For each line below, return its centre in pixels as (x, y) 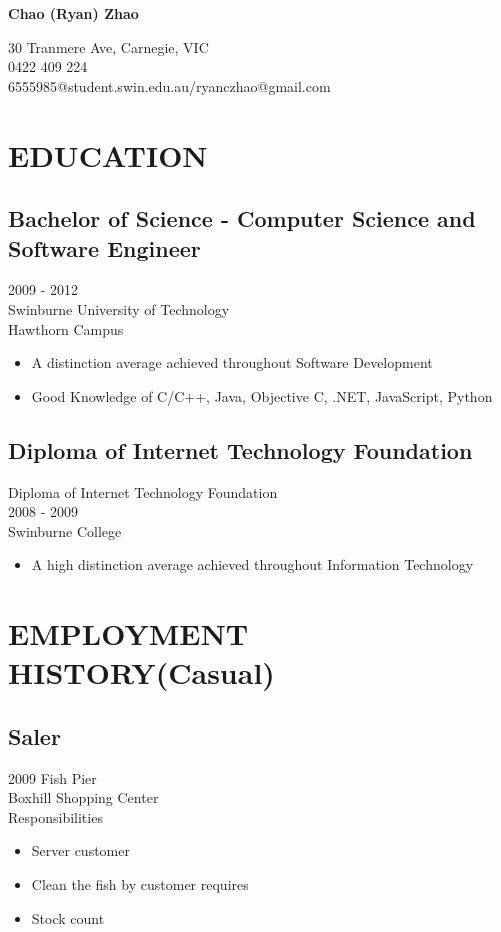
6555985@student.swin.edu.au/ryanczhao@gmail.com (169, 85)
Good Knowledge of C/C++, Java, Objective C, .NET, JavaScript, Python (262, 395)
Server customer (80, 850)
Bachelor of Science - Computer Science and (242, 218)
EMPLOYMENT (128, 633)
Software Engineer (104, 247)
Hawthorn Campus (66, 328)
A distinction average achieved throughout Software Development (232, 362)
